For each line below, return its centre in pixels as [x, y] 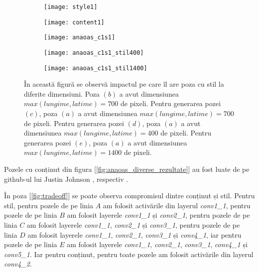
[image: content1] [74, 22]
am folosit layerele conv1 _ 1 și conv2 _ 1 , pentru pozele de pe [158, 215]
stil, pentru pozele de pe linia [49, 205]
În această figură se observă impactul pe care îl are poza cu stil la [124, 84]
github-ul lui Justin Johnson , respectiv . [66, 179]
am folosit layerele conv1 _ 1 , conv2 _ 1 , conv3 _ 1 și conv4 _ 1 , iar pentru [134, 234]
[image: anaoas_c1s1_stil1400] [96, 68]
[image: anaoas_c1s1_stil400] [94, 53]
